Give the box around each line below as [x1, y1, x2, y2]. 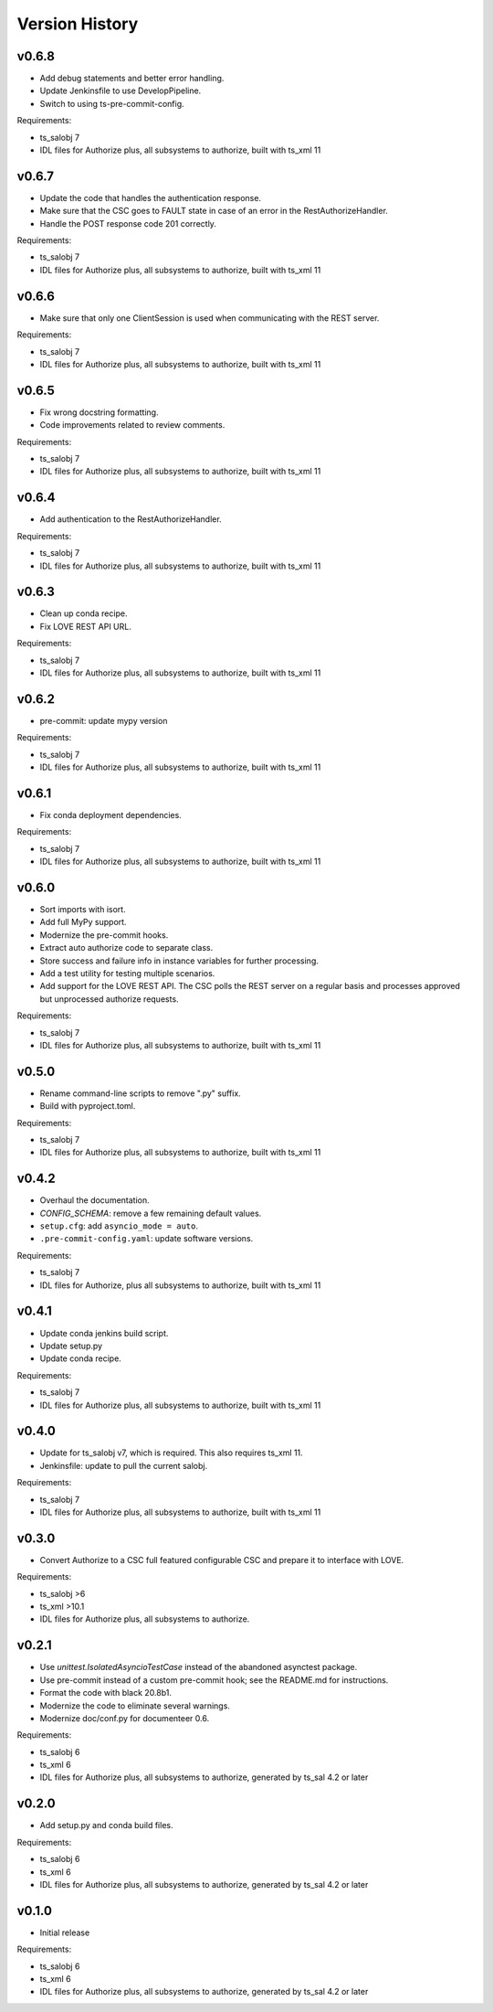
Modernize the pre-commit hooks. [39, 929, 169, 941]
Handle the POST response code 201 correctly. [39, 218, 216, 229]
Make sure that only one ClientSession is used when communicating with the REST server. [39, 312, 380, 324]
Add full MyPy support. [39, 917, 127, 928]
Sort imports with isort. [39, 904, 127, 915]
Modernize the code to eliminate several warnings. [39, 1700, 230, 1711]
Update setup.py [39, 1340, 103, 1351]
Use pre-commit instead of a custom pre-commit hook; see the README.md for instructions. [39, 1674, 389, 1686]
